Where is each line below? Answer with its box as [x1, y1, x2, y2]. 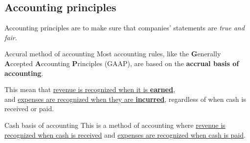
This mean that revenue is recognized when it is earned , [4, 84, 175, 95]
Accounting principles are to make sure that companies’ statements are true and [4, 23, 245, 33]
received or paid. [4, 103, 54, 114]
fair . [4, 32, 17, 42]
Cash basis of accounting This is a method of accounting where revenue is [4, 119, 226, 130]
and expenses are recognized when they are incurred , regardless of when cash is [4, 94, 246, 104]
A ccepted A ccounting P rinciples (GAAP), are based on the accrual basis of [4, 58, 239, 68]
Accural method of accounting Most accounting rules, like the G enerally [4, 48, 221, 59]
